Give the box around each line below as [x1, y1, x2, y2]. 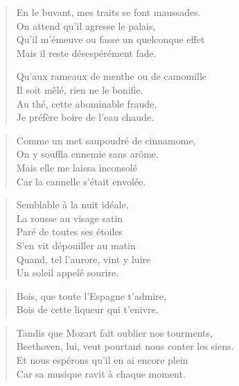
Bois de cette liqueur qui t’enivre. [16, 302, 159, 317]
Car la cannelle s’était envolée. [16, 174, 146, 188]
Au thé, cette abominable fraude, [16, 96, 157, 110]
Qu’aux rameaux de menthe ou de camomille [16, 69, 206, 83]
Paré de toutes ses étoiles [16, 224, 123, 239]
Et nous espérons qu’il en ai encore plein [16, 353, 188, 367]
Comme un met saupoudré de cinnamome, [16, 133, 196, 147]
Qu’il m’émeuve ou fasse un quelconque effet [16, 32, 205, 47]
